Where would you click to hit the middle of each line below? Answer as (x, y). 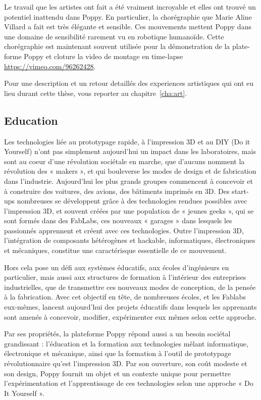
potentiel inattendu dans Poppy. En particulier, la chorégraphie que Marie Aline (128, 16)
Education (31, 120)
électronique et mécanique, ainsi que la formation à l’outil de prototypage (118, 353)
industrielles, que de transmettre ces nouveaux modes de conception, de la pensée (130, 287)
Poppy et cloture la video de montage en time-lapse (103, 56)
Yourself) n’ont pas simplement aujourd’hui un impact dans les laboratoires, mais (130, 151)
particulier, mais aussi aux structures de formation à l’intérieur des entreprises (125, 277)
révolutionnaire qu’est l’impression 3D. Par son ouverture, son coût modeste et (126, 363)
